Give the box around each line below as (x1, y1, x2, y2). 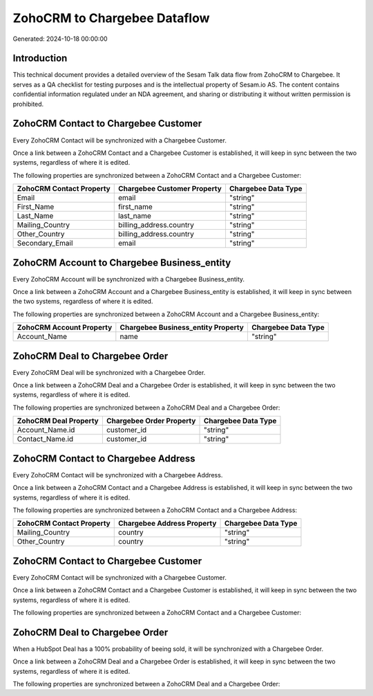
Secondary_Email (17, 239, 73, 248)
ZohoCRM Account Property (17, 322, 113, 332)
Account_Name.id (17, 425, 75, 435)
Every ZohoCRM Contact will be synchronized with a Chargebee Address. (12, 470, 223, 479)
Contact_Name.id (17, 434, 74, 444)
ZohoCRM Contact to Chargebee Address (12, 452, 196, 464)
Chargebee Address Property (117, 519, 217, 529)
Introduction (12, 53, 68, 64)
